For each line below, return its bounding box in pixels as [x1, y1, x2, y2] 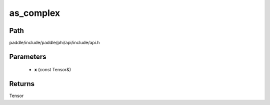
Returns [9, 80, 35, 88]
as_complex [9, 7, 60, 18]
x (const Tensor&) [34, 67, 71, 73]
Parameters [9, 52, 46, 61]
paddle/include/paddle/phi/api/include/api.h [9, 40, 100, 46]
